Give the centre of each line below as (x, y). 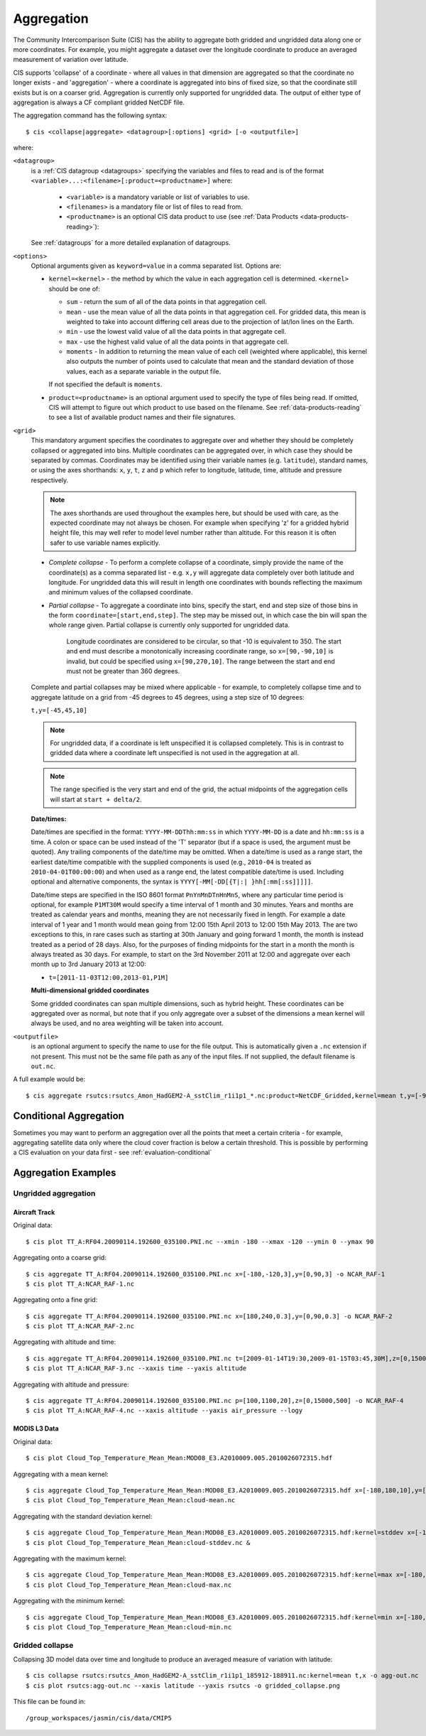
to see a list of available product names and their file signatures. (142, 417)
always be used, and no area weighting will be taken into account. (127, 1024)
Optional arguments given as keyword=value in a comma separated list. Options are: (156, 266)
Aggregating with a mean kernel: (61, 1474)
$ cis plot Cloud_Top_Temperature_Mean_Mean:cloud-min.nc (129, 1627)
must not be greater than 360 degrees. (123, 671)
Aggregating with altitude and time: (65, 1342)
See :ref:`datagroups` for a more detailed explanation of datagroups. (131, 243)
